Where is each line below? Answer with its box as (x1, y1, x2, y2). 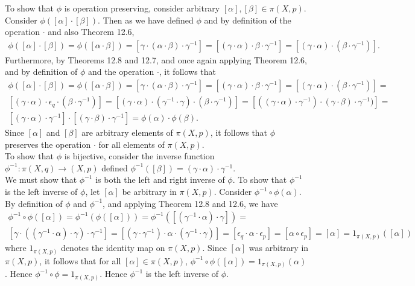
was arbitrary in (249, 241, 309, 254)
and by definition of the (204, 13, 291, 26)
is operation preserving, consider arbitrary (64, 2, 220, 14)
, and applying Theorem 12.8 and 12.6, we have (103, 197, 278, 209)
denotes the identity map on (61, 241, 165, 254)
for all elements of (98, 138, 165, 150)
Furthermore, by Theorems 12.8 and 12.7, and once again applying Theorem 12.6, (5, 53, 307, 66)
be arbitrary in (122, 185, 177, 198)
